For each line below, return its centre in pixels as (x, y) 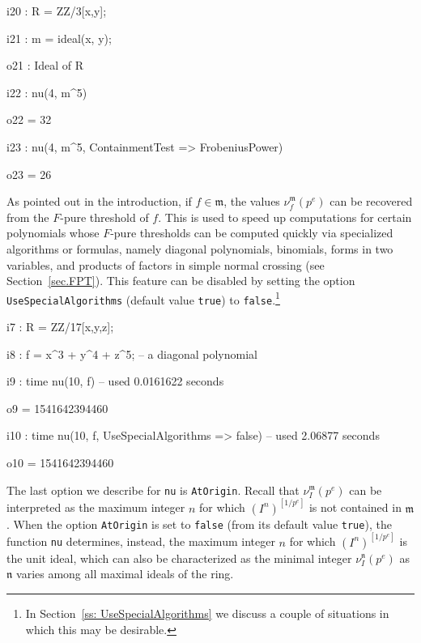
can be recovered (371, 201)
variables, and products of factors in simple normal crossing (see (166, 264)
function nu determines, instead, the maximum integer (141, 541)
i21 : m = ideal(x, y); (59, 38)
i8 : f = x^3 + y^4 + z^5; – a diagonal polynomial (132, 353)
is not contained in (355, 507)
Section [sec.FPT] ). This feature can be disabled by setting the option (181, 281)
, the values (252, 201)
